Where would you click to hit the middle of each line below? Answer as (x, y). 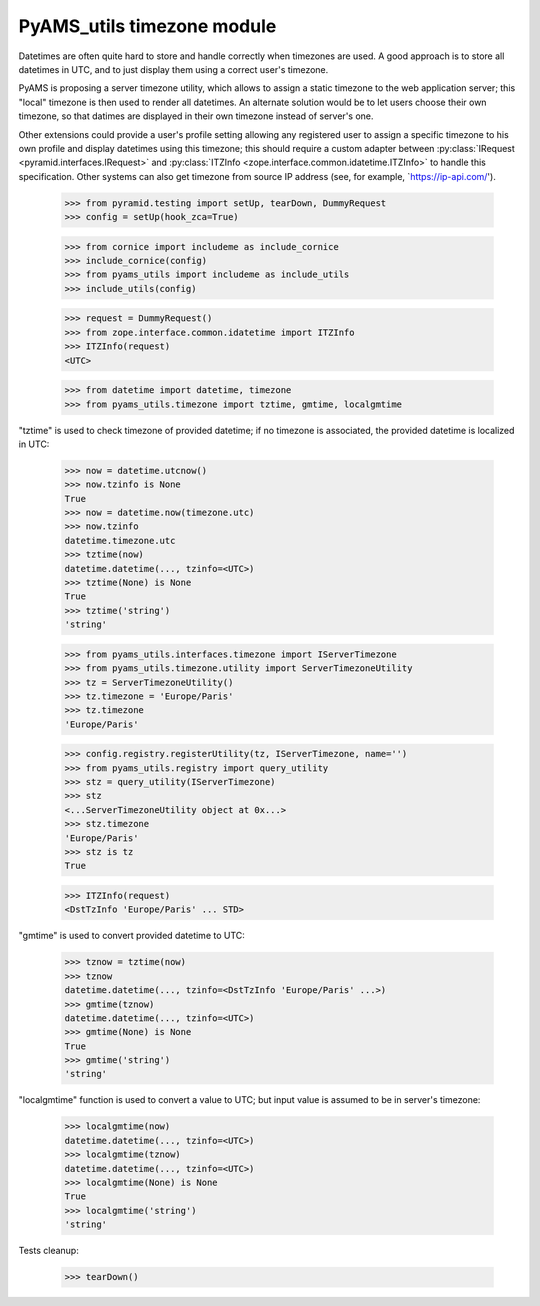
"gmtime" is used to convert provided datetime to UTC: (131, 936)
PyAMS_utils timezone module (147, 26)
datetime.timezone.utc (120, 540)
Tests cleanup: (48, 1251)
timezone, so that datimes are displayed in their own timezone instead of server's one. (196, 116)
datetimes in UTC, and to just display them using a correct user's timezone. (173, 69)
